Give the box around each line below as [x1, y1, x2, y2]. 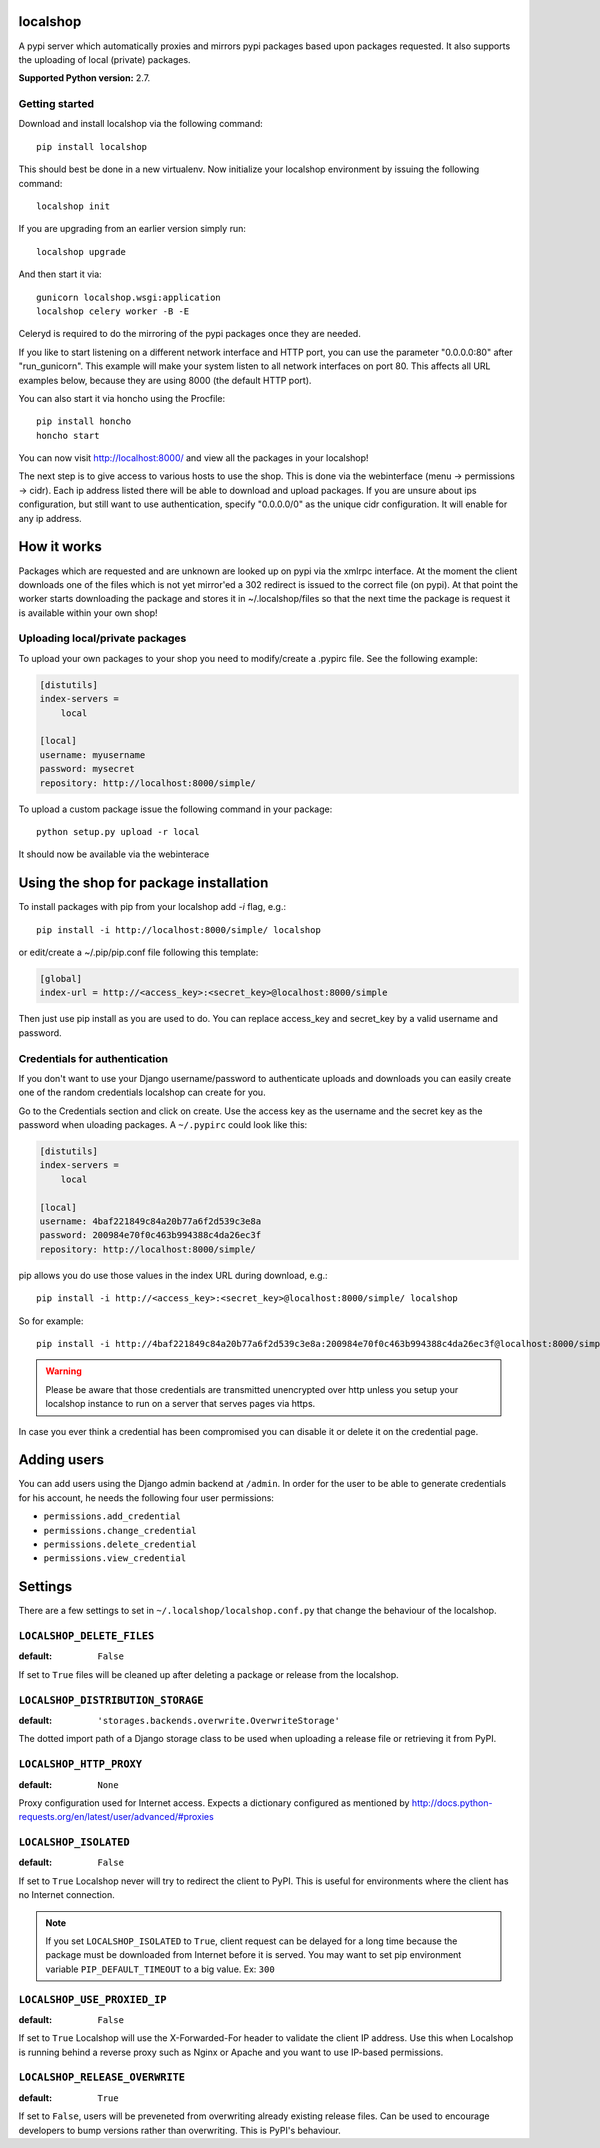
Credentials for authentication [18, 1051, 169, 1065]
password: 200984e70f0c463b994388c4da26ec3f [39, 1230, 262, 1241]
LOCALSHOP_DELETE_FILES [18, 1630, 155, 1643]
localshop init [36, 201, 111, 212]
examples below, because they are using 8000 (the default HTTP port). [18, 374, 312, 386]
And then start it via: [18, 268, 102, 280]
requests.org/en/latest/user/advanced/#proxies [18, 1811, 214, 1823]
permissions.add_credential [43, 1511, 182, 1522]
